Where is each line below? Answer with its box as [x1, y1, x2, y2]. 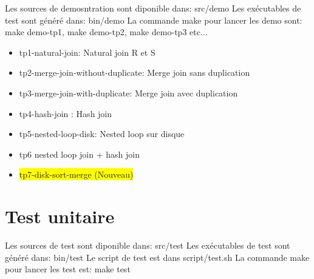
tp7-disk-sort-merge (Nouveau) [19, 168, 134, 181]
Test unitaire [5, 204, 115, 229]
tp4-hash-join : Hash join [19, 107, 112, 119]
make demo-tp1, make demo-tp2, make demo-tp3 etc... [5, 25, 208, 38]
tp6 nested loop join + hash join [19, 147, 140, 160]
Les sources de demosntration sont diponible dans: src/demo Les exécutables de [5, 2, 301, 14]
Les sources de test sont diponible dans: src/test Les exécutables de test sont [5, 239, 290, 252]
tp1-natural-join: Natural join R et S [19, 45, 155, 58]
